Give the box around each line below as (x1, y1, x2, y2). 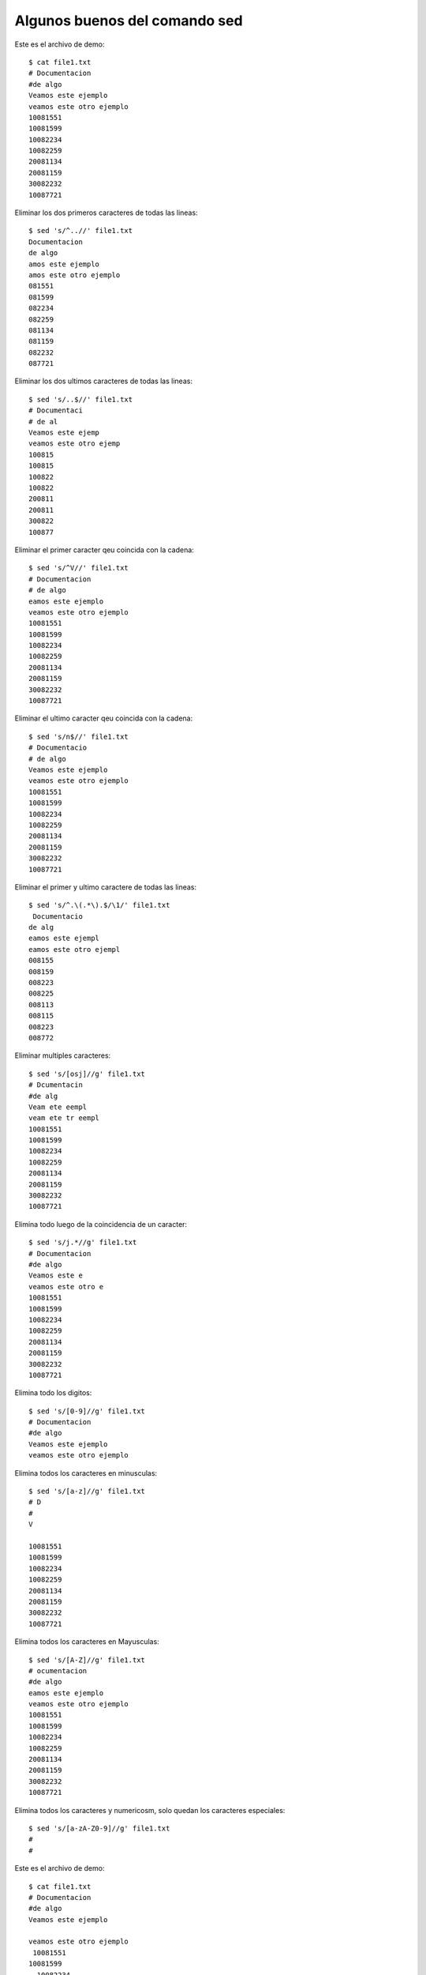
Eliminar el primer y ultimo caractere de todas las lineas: (14, 882, 197, 892)
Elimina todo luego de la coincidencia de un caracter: (14, 1219, 188, 1228)
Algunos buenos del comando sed (14, 12, 244, 29)
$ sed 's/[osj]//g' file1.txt (28, 1069, 146, 1078)
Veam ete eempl (28, 1102, 88, 1112)
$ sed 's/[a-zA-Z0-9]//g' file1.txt (28, 1823, 170, 1833)
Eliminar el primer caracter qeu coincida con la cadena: (14, 545, 195, 555)
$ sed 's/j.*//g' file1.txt (28, 1238, 137, 1247)
